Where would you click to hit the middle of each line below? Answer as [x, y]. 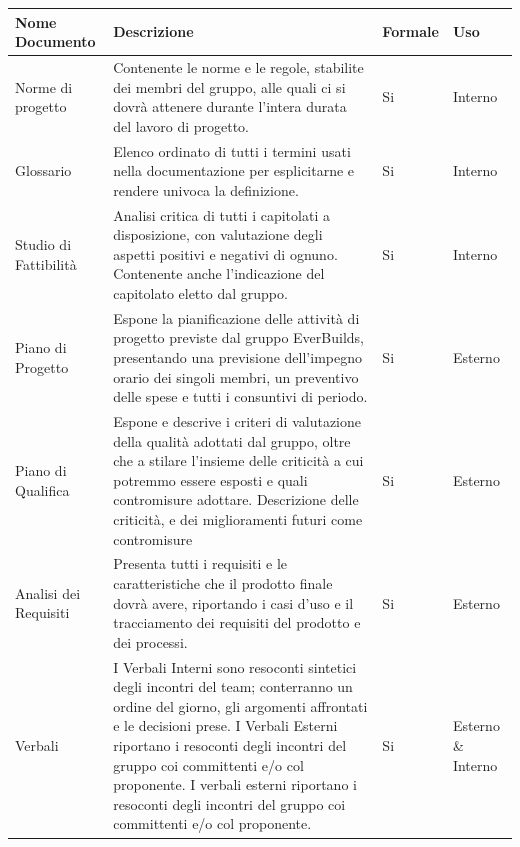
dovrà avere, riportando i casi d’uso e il [233, 602]
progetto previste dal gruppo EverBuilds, [238, 337]
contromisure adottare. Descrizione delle [236, 499]
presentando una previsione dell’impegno [237, 357]
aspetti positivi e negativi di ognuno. [225, 253]
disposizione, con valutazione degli [218, 234]
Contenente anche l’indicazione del [219, 273]
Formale [410, 31]
